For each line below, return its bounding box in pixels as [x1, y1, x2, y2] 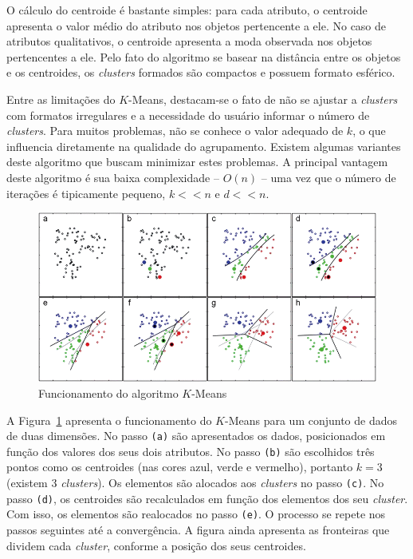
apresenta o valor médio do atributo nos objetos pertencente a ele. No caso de [6, 17, 387, 34]
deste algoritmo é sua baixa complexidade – [6, 168, 219, 185]
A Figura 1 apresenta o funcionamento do [6, 411, 212, 428]
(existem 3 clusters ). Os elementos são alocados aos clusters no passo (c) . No [6, 474, 384, 491]
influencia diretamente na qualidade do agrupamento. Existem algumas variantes [6, 137, 401, 154]
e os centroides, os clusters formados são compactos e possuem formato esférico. [6, 64, 395, 81]
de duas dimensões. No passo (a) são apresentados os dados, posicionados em [6, 427, 386, 444]
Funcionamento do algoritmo [38, 384, 179, 401]
